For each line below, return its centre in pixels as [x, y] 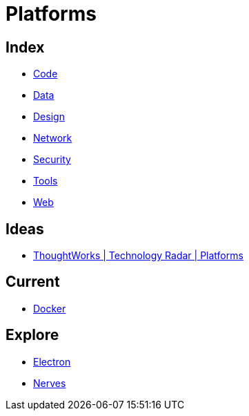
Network [53, 138]
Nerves [50, 383]
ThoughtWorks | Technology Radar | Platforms [138, 256]
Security [52, 160]
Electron [52, 361]
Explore [32, 335]
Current [33, 282]
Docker [50, 308]
